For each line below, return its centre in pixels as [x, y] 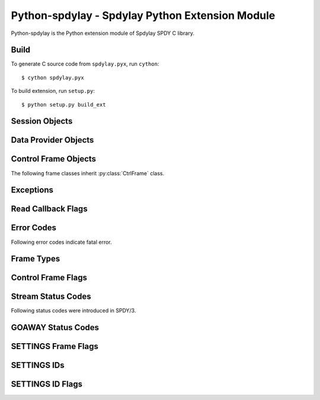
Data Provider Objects [52, 140]
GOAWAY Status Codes [55, 328]
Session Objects [42, 121]
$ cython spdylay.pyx [53, 78]
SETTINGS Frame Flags [55, 346]
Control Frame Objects [54, 159]
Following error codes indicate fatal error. [61, 242]
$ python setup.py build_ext [64, 104]
